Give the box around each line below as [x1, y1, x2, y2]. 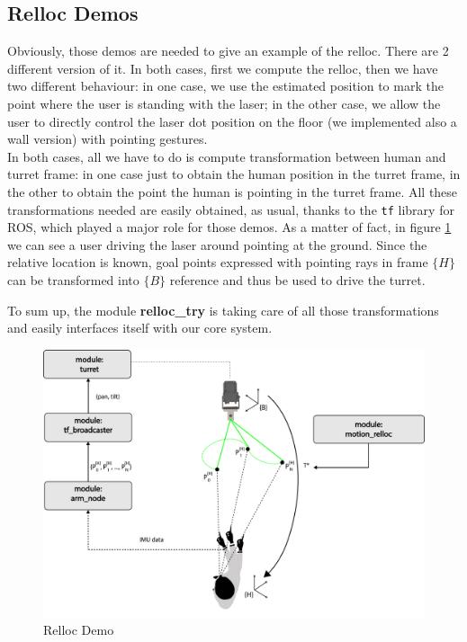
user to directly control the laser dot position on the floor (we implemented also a [7, 111, 457, 130]
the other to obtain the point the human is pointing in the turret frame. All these [7, 182, 458, 201]
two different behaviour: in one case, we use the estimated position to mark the [7, 76, 444, 95]
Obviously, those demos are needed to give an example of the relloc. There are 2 [7, 41, 449, 60]
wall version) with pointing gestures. [7, 129, 208, 148]
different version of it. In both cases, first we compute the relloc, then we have [7, 58, 438, 77]
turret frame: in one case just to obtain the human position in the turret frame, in [7, 165, 461, 183]
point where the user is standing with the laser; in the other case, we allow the [7, 94, 441, 112]
